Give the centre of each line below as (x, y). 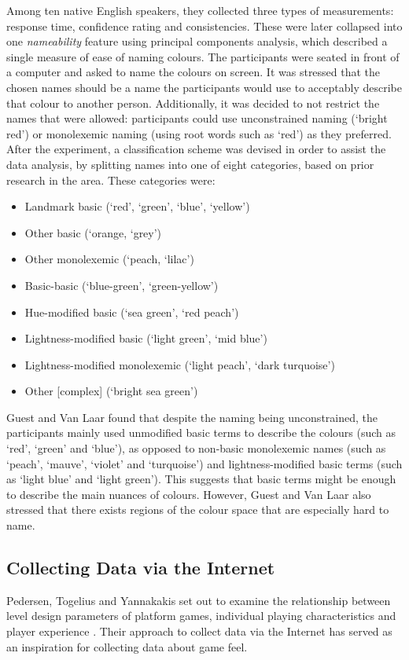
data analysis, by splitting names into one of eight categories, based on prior (190, 164)
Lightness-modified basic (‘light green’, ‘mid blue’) (146, 338)
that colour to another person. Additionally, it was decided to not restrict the (193, 103)
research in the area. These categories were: (111, 180)
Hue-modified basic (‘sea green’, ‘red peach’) (132, 312)
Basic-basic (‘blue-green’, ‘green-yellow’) (122, 285)
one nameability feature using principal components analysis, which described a (197, 41)
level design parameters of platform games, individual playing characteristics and (201, 616)
